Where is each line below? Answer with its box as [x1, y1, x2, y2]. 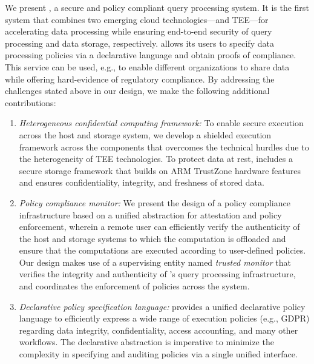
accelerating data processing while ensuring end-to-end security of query [5, 25, 272, 38]
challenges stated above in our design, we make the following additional [5, 84, 270, 97]
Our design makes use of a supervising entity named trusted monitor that [19, 255, 291, 268]
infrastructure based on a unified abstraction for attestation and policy [19, 208, 282, 221]
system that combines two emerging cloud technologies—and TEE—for [5, 13, 269, 25]
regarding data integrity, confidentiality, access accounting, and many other [19, 323, 298, 336]
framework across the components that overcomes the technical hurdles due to [19, 140, 309, 153]
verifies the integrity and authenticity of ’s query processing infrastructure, [19, 268, 296, 280]
